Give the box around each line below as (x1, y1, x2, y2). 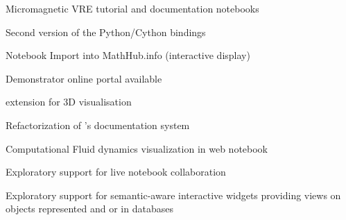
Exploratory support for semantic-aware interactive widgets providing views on (6, 187, 341, 202)
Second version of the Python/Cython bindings (6, 24, 206, 39)
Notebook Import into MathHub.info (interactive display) (6, 48, 250, 62)
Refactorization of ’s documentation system (6, 117, 190, 132)
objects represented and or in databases (6, 201, 173, 216)
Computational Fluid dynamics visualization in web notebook (6, 141, 268, 155)
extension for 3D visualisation (6, 94, 132, 109)
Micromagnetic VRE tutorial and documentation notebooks (6, 1, 259, 15)
